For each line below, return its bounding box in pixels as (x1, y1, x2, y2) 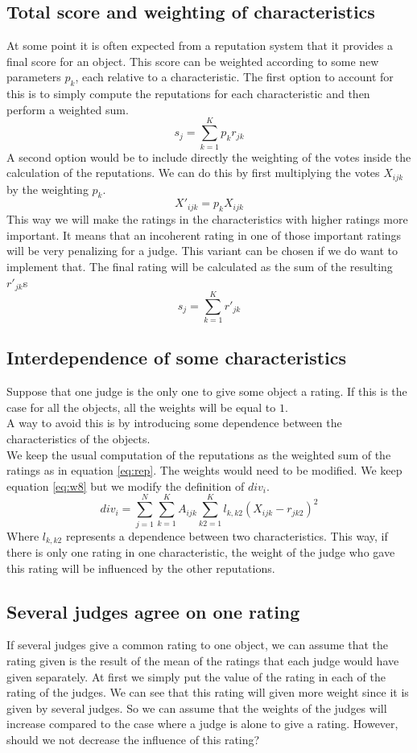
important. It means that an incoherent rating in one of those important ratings (6, 226, 402, 243)
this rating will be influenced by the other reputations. (6, 559, 275, 576)
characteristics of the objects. (6, 430, 151, 447)
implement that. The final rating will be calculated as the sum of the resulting (6, 257, 393, 274)
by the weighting (6, 180, 89, 197)
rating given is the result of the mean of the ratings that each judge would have (6, 652, 399, 669)
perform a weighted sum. (6, 101, 129, 117)
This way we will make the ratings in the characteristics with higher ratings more (6, 211, 408, 228)
